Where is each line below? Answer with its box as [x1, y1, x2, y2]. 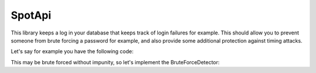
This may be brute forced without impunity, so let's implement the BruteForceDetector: [11, 58, 220, 65]
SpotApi [11, 9, 51, 22]
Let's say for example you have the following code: [11, 48, 134, 55]
